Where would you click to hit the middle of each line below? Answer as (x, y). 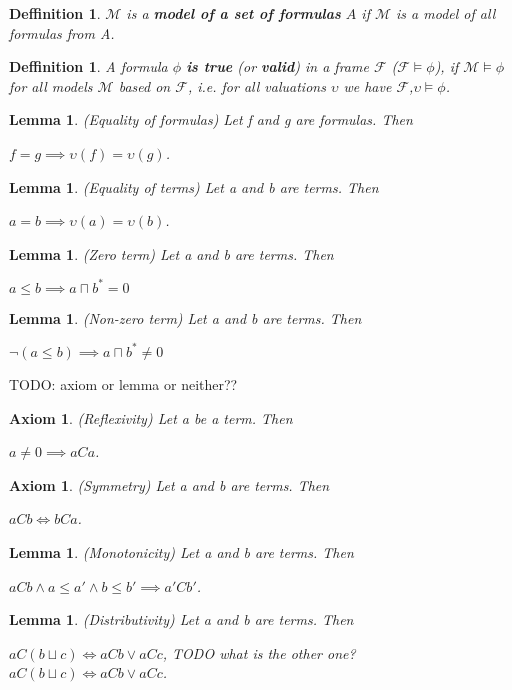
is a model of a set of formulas (233, 13)
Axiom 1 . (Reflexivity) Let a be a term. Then (151, 417)
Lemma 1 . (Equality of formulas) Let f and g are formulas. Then (211, 119)
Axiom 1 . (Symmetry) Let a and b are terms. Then (169, 484)
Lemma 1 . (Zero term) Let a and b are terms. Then (171, 253)
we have (367, 85)
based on (144, 85)
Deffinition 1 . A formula (88, 66)
